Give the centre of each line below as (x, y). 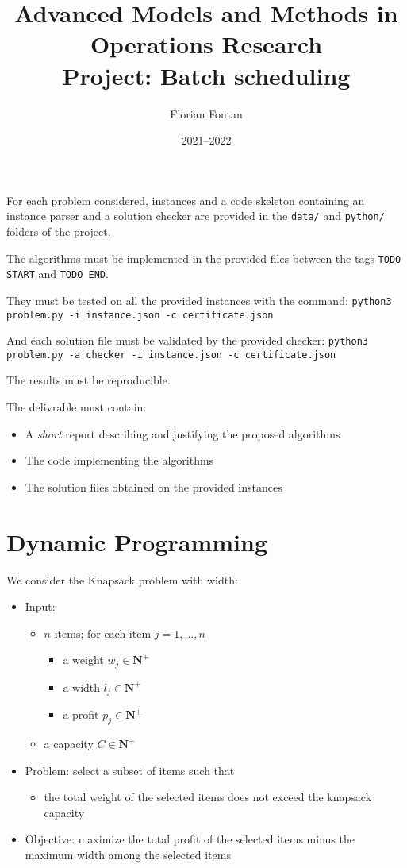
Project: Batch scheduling (206, 75)
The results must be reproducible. (88, 380)
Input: (40, 606)
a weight (83, 660)
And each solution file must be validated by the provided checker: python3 (187, 340)
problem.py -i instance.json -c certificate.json (140, 315)
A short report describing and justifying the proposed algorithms (182, 433)
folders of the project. (59, 231)
